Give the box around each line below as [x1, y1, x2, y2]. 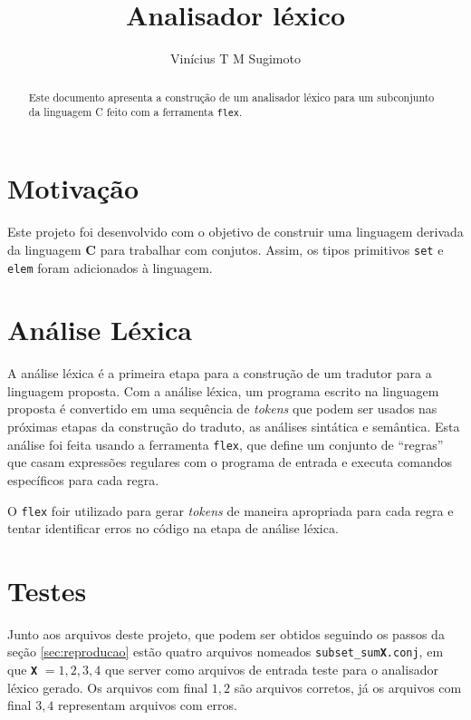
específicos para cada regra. [7, 470, 159, 489]
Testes [7, 571, 87, 608]
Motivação [7, 170, 139, 207]
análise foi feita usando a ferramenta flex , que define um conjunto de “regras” [7, 434, 444, 453]
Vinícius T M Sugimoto [170, 49, 301, 68]
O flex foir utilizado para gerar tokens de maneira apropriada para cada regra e [7, 501, 454, 520]
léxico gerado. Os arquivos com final [7, 677, 208, 696]
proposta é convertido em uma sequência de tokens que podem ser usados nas [7, 399, 437, 418]
